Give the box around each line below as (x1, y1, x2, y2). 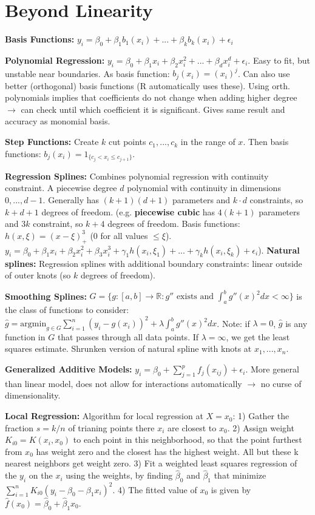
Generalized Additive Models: (5, 363, 132, 375)
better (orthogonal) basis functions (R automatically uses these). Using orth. (5, 79, 290, 92)
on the (29, 469, 53, 482)
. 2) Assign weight (227, 421, 294, 434)
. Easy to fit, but (248, 53, 310, 66)
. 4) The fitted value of (112, 483, 197, 496)
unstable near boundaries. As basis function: (5, 67, 170, 79)
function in (5, 330, 46, 343)
